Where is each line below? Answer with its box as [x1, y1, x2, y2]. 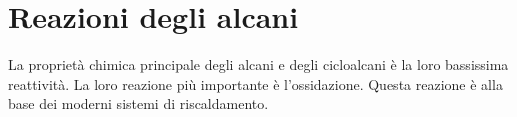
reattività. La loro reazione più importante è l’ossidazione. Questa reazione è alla [8, 73, 503, 94]
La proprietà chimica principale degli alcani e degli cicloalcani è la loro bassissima [8, 54, 509, 75]
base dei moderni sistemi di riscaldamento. [8, 93, 269, 114]
